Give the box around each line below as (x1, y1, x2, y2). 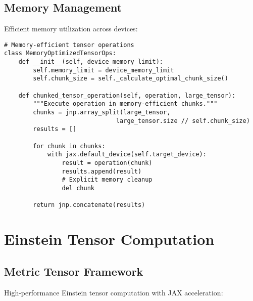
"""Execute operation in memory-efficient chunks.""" (33, 100, 218, 108)
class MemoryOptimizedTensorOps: (4, 50, 116, 57)
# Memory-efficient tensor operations (4, 41, 134, 49)
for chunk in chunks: (33, 142, 106, 150)
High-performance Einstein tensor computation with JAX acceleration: (4, 287, 223, 297)
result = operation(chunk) (62, 159, 153, 166)
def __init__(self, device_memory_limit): (18, 58, 163, 66)
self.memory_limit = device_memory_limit (33, 66, 174, 74)
